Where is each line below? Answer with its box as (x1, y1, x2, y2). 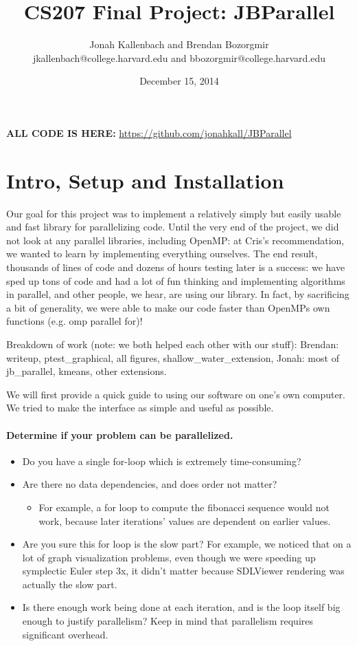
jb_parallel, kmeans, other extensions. (6, 364, 167, 378)
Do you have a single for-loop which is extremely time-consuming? (22, 453, 301, 468)
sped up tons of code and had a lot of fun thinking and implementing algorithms (6, 273, 345, 288)
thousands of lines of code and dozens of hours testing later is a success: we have (6, 260, 345, 274)
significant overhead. (22, 627, 108, 641)
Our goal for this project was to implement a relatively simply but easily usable (6, 206, 341, 220)
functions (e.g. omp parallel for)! (6, 314, 143, 328)
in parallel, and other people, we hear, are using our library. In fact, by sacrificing (6, 287, 349, 301)
